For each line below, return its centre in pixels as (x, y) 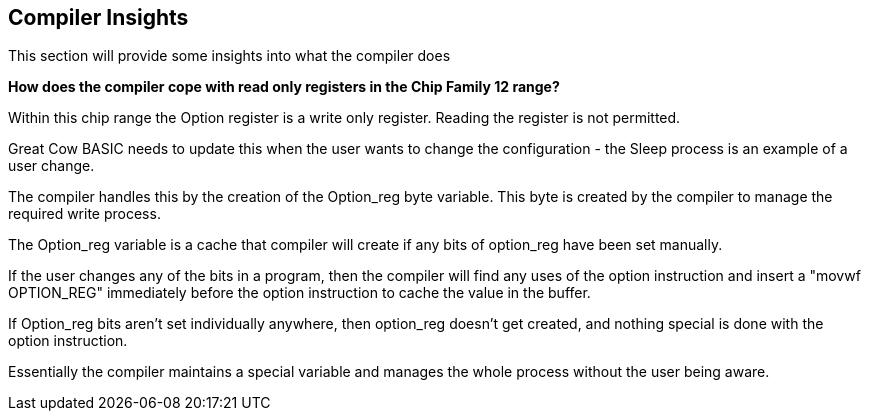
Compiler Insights (98, 17)
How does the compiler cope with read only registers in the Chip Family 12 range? (284, 87)
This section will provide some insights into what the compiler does (229, 56)
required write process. (84, 214)
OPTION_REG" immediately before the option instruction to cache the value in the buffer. (299, 293)
